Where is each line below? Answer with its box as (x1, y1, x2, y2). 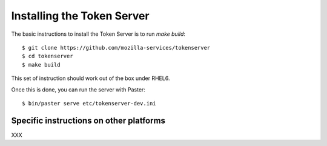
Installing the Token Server (11, 9, 150, 22)
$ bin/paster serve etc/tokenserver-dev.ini (22, 100, 157, 107)
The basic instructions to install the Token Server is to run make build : (11, 30, 186, 38)
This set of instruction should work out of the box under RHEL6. (11, 75, 170, 82)
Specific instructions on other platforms (11, 115, 166, 125)
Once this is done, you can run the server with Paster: (11, 85, 145, 93)
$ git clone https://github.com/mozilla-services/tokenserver (22, 44, 211, 51)
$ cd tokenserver (22, 53, 73, 60)
